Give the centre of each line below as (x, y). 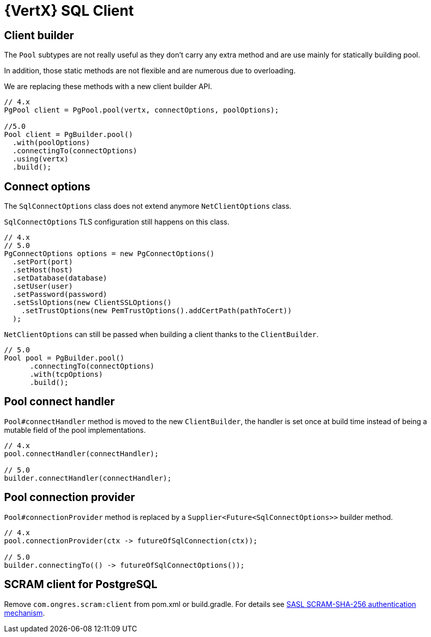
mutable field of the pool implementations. (75, 430)
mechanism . (24, 613)
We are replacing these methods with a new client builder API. (108, 87)
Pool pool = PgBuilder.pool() (64, 358)
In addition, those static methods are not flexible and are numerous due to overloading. (150, 71)
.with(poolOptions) (51, 143)
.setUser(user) (43, 286)
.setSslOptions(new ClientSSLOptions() (92, 303)
